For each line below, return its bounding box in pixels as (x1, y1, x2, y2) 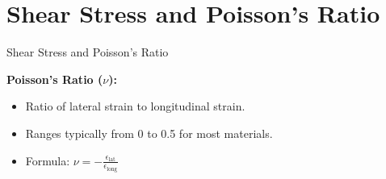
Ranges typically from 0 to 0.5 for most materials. (25, 124, 273, 141)
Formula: (25, 152, 70, 169)
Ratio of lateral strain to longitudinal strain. (25, 98, 245, 114)
